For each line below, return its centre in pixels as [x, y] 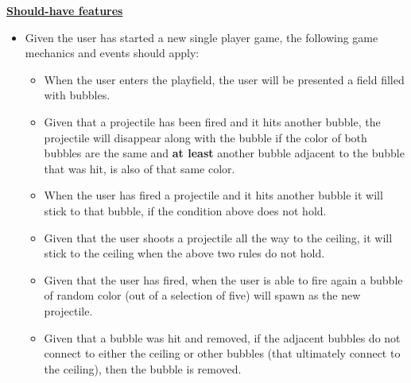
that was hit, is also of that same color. [140, 168]
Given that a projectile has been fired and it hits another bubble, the [212, 121]
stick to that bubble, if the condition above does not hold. [185, 210]
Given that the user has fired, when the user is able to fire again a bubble [223, 279]
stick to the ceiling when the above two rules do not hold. [184, 253]
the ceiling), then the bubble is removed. [143, 368]
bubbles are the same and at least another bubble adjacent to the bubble [224, 153]
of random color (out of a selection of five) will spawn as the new [202, 295]
